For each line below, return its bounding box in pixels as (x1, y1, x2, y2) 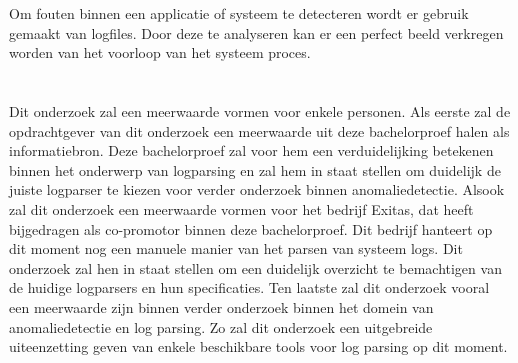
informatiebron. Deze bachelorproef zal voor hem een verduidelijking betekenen (9, 140, 494, 161)
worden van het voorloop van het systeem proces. (9, 42, 311, 63)
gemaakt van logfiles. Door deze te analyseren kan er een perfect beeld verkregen (9, 22, 504, 43)
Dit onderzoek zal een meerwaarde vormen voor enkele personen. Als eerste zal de (9, 100, 511, 121)
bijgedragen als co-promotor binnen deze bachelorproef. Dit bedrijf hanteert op (9, 218, 493, 239)
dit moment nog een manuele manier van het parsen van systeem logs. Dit (9, 238, 463, 259)
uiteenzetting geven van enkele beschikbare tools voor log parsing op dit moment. (9, 336, 508, 357)
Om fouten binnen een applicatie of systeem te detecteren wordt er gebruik (9, 3, 469, 23)
